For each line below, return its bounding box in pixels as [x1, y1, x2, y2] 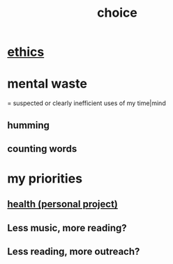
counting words [7, 143, 77, 155]
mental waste [7, 76, 87, 92]
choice [97, 5, 137, 21]
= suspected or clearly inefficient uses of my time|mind [7, 99, 166, 107]
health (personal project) [7, 199, 119, 210]
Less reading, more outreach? [7, 246, 140, 258]
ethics [7, 44, 45, 60]
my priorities [7, 171, 82, 187]
